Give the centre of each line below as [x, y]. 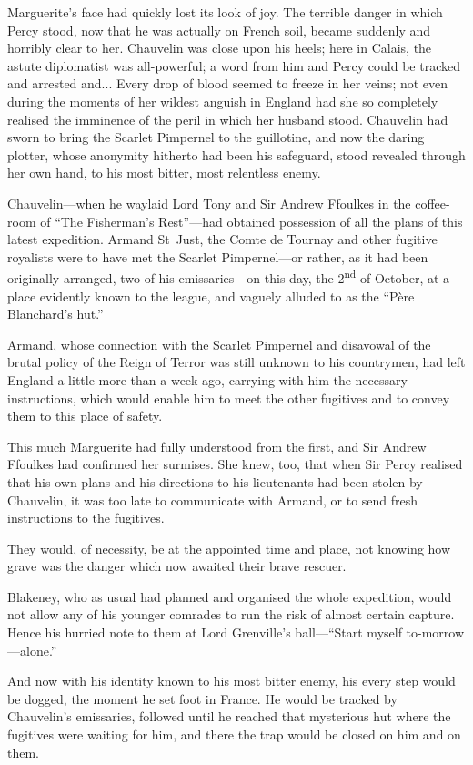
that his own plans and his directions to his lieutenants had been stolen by [215, 481]
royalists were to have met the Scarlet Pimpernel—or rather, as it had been [218, 256]
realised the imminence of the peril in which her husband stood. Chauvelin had [228, 119]
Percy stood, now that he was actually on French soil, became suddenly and [219, 30]
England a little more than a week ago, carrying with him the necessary [207, 379]
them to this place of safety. [85, 416]
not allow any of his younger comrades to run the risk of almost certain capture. [231, 614]
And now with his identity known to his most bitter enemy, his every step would [231, 681]
